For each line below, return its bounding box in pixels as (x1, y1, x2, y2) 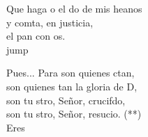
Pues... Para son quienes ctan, (6, 65, 135, 80)
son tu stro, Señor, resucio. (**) (6, 106, 142, 121)
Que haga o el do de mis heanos (6, 1, 142, 15)
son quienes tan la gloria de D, (6, 79, 138, 93)
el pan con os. (6, 29, 66, 43)
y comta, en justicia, (6, 15, 94, 29)
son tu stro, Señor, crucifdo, (6, 92, 126, 107)
